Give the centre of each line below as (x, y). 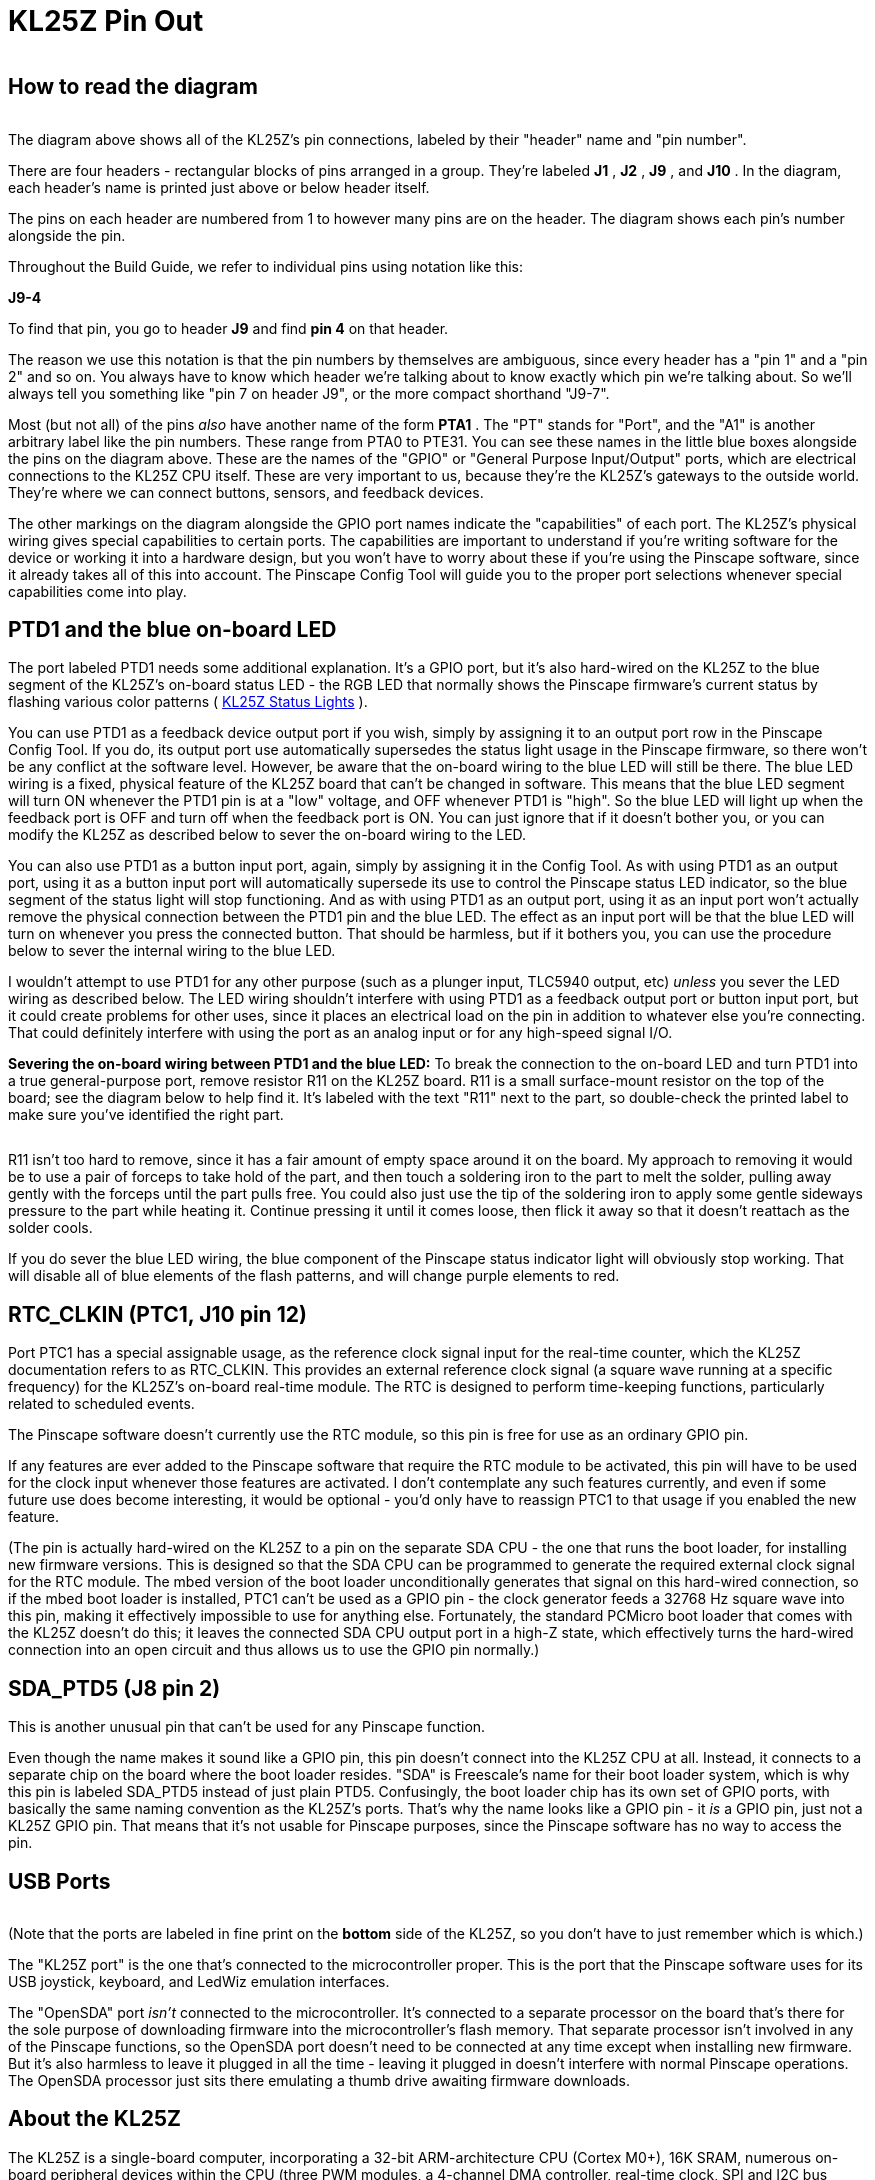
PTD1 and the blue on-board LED (172, 630)
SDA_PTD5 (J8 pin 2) (114, 1688)
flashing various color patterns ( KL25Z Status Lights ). (188, 702)
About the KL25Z (95, 2119)
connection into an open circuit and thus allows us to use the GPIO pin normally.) (274, 1650)
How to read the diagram (133, 87)
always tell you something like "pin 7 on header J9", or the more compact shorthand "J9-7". (309, 393)
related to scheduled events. (101, 1404)
